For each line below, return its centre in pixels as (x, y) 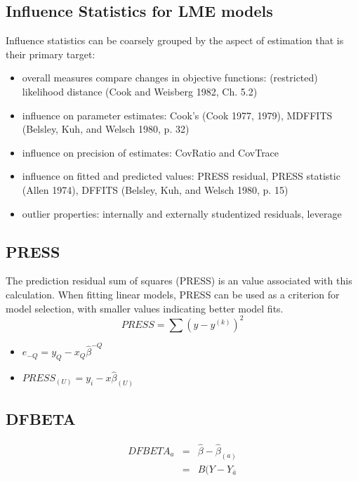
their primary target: (51, 54)
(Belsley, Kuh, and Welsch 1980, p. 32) (106, 129)
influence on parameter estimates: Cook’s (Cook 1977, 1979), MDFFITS (177, 115)
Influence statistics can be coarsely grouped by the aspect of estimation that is (175, 40)
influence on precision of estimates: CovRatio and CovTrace (151, 152)
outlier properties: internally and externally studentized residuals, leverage (182, 213)
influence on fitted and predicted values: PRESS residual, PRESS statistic (181, 176)
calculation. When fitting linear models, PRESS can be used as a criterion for (173, 294)
